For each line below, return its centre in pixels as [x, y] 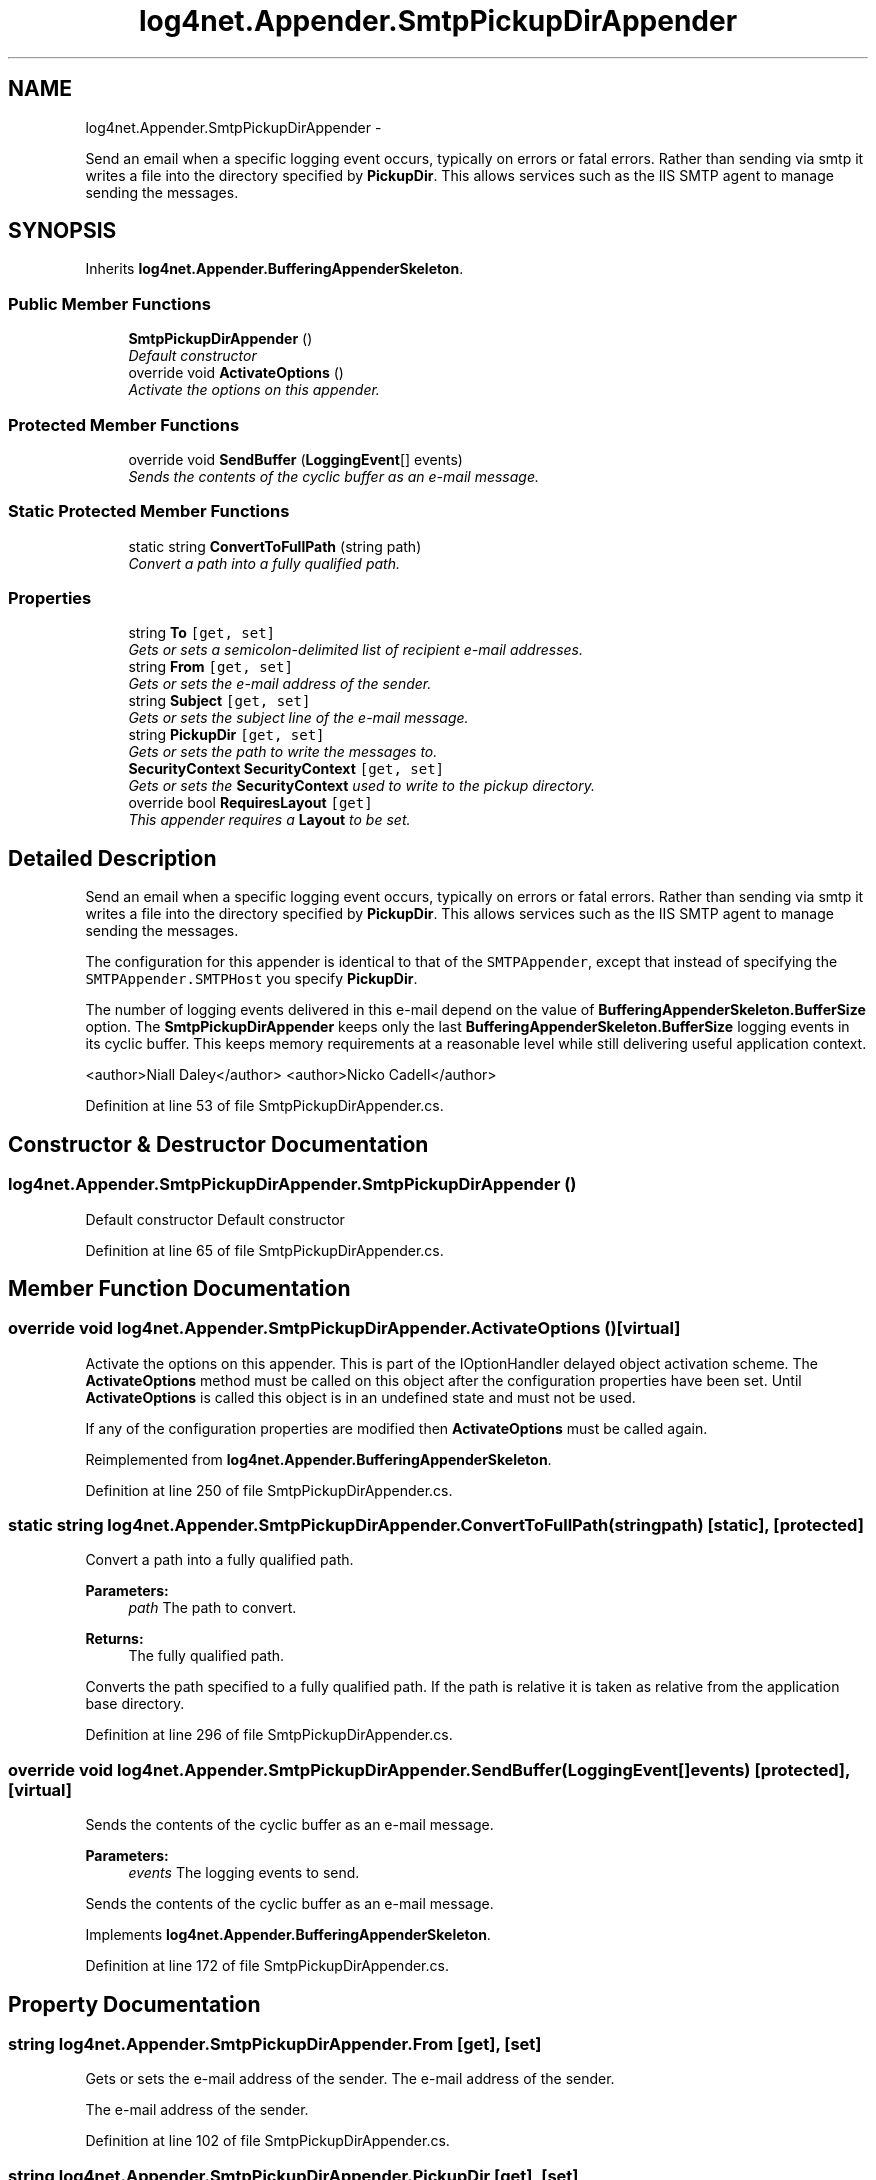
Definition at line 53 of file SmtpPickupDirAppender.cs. [264, 1106]
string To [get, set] [202, 633]
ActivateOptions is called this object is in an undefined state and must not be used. [360, 1397]
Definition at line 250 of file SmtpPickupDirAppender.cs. [269, 1490]
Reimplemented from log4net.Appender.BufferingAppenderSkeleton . [318, 1459]
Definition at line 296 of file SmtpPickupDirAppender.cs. [269, 1735]
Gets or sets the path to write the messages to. [283, 752]
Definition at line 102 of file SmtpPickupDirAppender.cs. [267, 2141]
